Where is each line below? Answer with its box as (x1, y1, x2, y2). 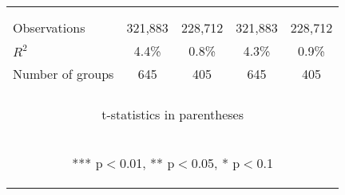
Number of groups (13, 64, 114, 83)
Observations (13, 18, 85, 37)
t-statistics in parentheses (101, 105, 244, 123)
